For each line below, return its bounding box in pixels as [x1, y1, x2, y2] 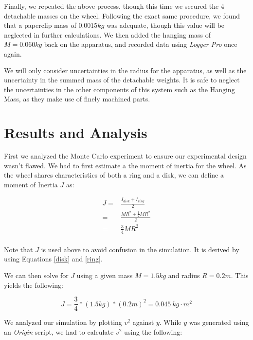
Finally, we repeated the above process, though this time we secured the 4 [4, 1, 224, 11]
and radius [168, 270, 200, 280]
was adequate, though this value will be [106, 20, 225, 30]
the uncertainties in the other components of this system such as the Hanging [4, 84, 235, 94]
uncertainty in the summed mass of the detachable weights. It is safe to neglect [4, 75, 240, 85]
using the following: [124, 326, 182, 337]
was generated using [189, 317, 249, 327]
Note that [4, 244, 33, 254]
